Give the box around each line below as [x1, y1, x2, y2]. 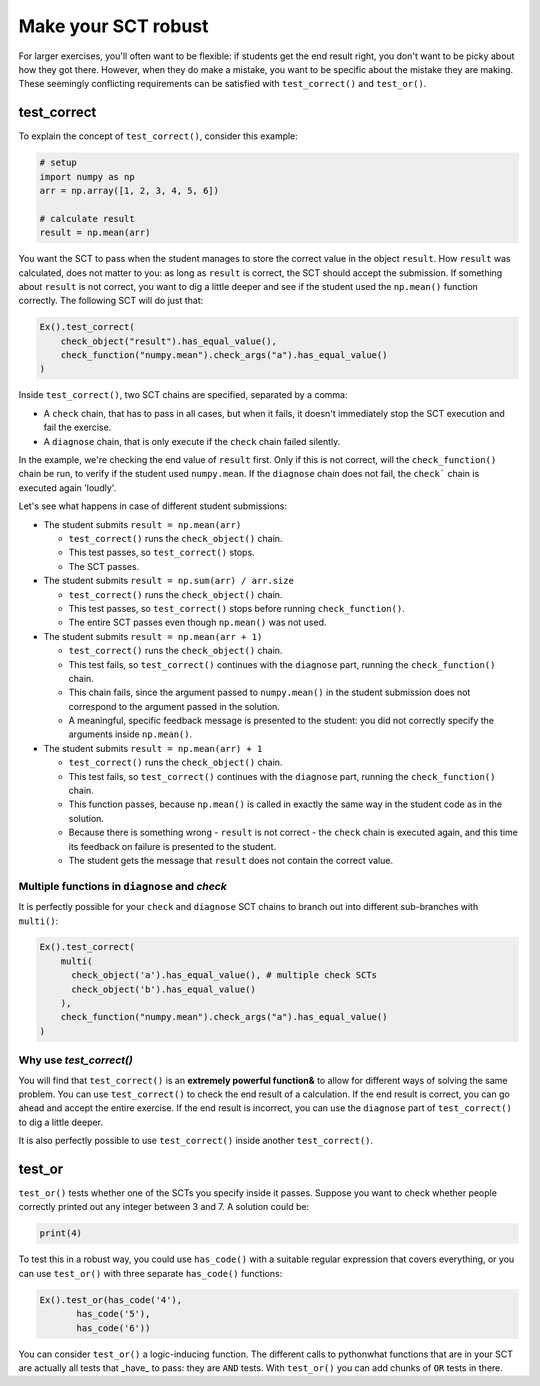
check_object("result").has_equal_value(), [60, 335, 277, 347]
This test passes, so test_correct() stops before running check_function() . [68, 602, 405, 614]
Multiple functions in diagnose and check [18, 879, 227, 893]
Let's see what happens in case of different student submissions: [18, 500, 288, 512]
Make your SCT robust [18, 15, 209, 37]
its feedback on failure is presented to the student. [68, 840, 277, 852]
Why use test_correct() [18, 1053, 134, 1067]
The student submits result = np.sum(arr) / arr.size [43, 575, 295, 587]
